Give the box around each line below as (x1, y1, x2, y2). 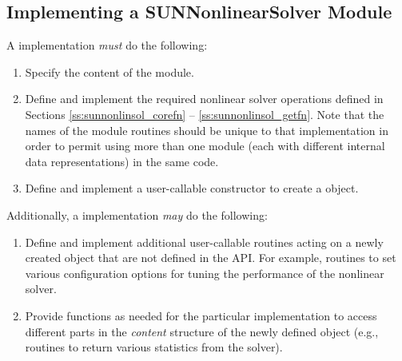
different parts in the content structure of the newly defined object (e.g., (25, 323, 379, 339)
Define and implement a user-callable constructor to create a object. (25, 180, 359, 196)
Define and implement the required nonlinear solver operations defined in (25, 90, 384, 107)
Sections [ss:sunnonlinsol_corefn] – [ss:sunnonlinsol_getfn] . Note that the (25, 105, 384, 122)
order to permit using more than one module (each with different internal (25, 137, 385, 154)
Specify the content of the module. (25, 63, 194, 80)
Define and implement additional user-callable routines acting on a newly (25, 233, 384, 250)
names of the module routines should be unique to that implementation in (25, 121, 388, 138)
